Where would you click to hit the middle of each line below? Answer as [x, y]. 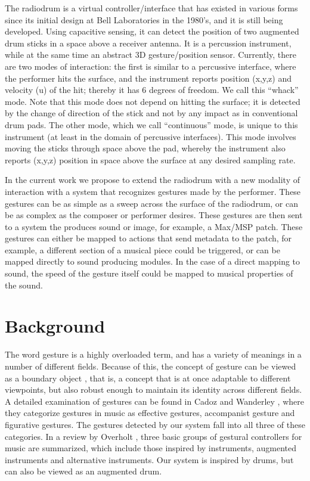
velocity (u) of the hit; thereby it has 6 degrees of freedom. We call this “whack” [152, 90]
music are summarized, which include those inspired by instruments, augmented [151, 448]
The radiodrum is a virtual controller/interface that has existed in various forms [151, 8]
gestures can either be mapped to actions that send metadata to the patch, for [148, 238]
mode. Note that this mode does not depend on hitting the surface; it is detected [153, 101]
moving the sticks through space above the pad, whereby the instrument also [145, 148]
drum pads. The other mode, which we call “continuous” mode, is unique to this [151, 124]
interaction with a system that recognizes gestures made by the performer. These [153, 191]
